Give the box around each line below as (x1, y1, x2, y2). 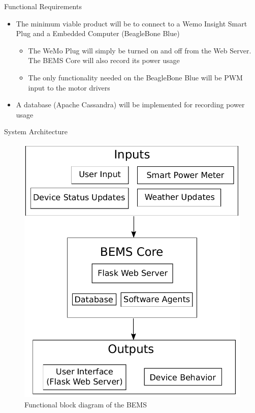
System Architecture (4, 126, 68, 137)
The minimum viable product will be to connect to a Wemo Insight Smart (16, 18, 247, 28)
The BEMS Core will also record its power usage (28, 55, 180, 66)
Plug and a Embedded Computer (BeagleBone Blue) (16, 28, 180, 39)
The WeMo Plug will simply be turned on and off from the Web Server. (28, 45, 251, 55)
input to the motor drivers (28, 82, 110, 93)
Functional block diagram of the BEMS (24, 399, 147, 410)
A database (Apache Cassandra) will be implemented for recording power (16, 99, 245, 110)
